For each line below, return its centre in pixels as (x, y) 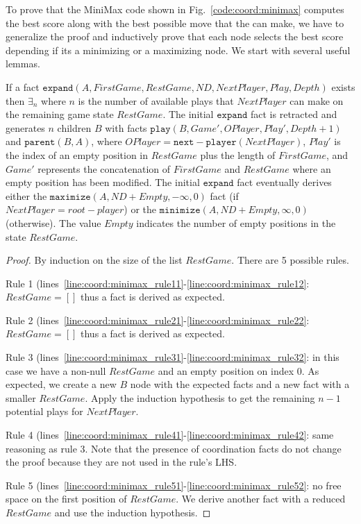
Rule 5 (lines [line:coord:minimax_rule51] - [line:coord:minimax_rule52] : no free (174, 485)
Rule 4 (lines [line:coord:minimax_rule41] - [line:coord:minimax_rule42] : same (170, 435)
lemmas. (23, 64)
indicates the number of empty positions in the (236, 222)
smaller (21, 397)
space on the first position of (66, 499)
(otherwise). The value (53, 222)
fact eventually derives (284, 182)
